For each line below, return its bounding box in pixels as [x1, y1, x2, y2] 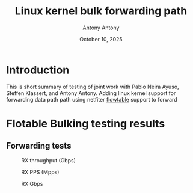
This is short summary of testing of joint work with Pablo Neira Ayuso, [6, 83, 179, 90]
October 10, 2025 [79, 35, 123, 43]
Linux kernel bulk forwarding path [14, 4, 188, 18]
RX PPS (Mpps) [21, 168, 60, 176]
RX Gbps [21, 180, 43, 187]
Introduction [6, 63, 70, 76]
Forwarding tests [6, 141, 72, 151]
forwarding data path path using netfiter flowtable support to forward [6, 96, 177, 103]
